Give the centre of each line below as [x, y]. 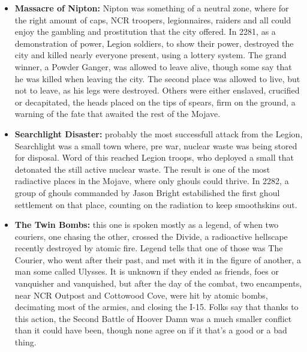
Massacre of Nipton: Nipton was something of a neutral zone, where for [152, 8]
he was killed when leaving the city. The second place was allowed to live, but [157, 78]
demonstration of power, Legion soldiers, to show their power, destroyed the [154, 43]
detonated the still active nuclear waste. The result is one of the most [142, 169]
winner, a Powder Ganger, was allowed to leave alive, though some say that [153, 66]
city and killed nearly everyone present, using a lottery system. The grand [151, 55]
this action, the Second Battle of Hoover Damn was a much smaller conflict [153, 318]
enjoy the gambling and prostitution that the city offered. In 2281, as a [145, 31]
